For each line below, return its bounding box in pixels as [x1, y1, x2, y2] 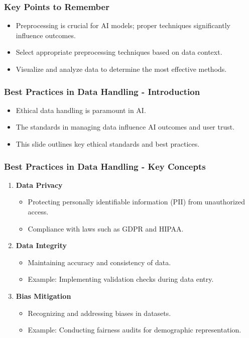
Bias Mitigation [16, 290, 71, 301]
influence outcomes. [16, 30, 76, 40]
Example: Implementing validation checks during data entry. [28, 274, 214, 284]
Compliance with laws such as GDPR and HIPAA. [28, 223, 184, 234]
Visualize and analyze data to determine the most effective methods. [16, 64, 227, 74]
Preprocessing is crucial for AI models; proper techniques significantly [16, 20, 230, 31]
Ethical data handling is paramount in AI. [16, 104, 146, 115]
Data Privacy [16, 179, 63, 190]
